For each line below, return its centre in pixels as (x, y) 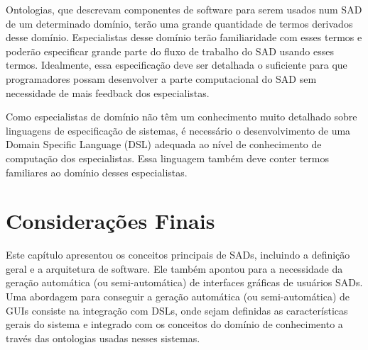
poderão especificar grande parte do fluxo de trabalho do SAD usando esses (170, 51)
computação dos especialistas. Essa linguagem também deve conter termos (167, 158)
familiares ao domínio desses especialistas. (97, 172)
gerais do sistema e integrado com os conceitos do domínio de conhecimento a (174, 324)
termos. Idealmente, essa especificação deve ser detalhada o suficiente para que (177, 65)
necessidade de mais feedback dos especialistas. (108, 92)
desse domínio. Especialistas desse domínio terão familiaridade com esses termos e (184, 37)
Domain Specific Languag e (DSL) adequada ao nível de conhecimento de (164, 144)
